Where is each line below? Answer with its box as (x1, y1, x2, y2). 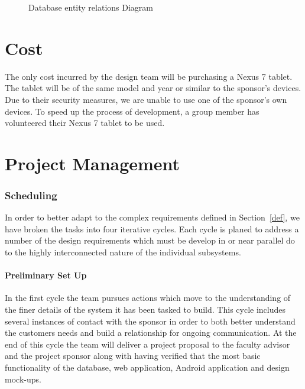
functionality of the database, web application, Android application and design (5, 361, 290, 374)
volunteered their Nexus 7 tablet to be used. (5, 116, 165, 129)
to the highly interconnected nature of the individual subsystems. (5, 246, 241, 258)
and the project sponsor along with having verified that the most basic (5, 349, 261, 362)
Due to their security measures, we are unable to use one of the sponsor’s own (5, 93, 287, 105)
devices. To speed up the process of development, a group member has (5, 105, 259, 117)
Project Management (5, 151, 180, 175)
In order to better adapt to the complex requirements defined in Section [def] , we (5, 211, 300, 223)
